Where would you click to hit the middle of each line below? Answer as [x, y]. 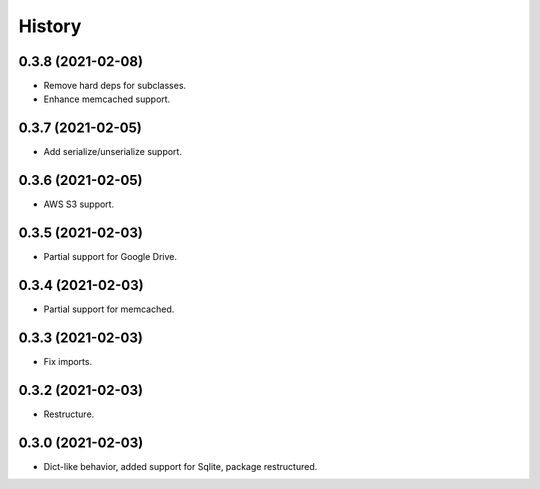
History [50, 26]
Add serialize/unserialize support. [112, 152]
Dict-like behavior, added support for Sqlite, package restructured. [180, 466]
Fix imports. [68, 361]
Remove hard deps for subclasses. [115, 86]
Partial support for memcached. [109, 309]
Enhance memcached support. [107, 99]
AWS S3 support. [79, 204]
